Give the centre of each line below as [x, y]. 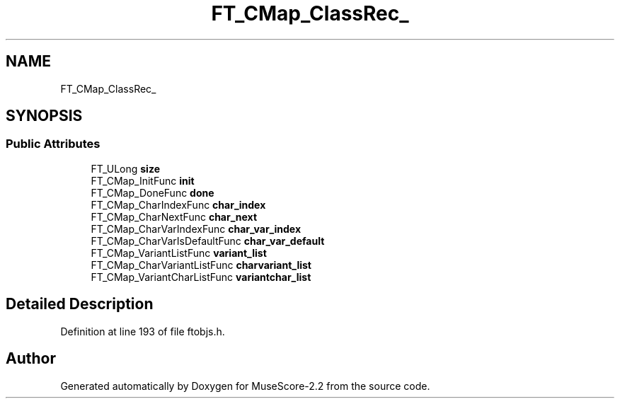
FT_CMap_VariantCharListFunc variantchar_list [201, 277]
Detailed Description [80, 304]
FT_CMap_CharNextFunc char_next [174, 217]
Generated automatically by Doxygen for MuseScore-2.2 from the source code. [245, 386]
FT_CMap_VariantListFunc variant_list [179, 253]
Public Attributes [53, 144]
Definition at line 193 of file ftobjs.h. [143, 331]
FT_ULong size [125, 168]
